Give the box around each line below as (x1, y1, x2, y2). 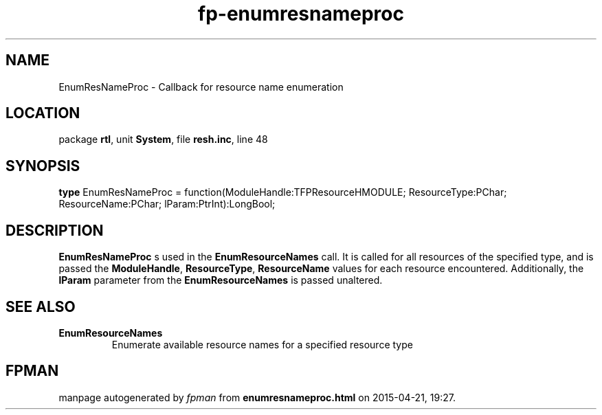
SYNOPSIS (5, 157, 80, 175)
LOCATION (5, 104, 80, 122)
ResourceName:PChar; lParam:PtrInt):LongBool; (58, 198, 276, 210)
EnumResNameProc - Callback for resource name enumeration (58, 80, 344, 93)
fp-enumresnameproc (197, 2, 404, 25)
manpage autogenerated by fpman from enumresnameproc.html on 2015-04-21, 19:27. (58, 391, 456, 403)
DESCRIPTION (5, 221, 104, 239)
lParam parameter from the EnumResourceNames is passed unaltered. (58, 274, 383, 287)
